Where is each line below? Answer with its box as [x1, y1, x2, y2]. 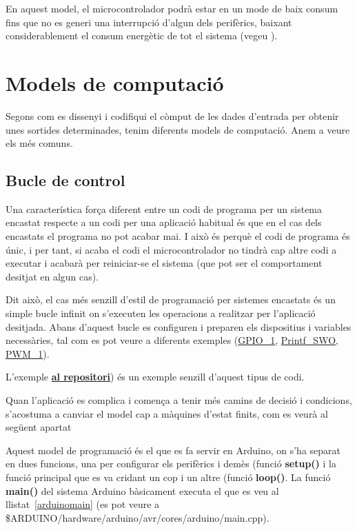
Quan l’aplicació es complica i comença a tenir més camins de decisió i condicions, [6, 393, 352, 407]
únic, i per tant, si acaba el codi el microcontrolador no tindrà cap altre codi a [6, 242, 337, 256]
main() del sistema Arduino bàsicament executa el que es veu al [6, 483, 279, 498]
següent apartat [6, 420, 72, 434]
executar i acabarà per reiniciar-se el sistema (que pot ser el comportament [6, 256, 323, 270]
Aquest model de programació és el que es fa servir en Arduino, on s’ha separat [6, 442, 340, 457]
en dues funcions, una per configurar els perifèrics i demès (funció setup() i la [6, 456, 336, 471]
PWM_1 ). [6, 346, 50, 360]
